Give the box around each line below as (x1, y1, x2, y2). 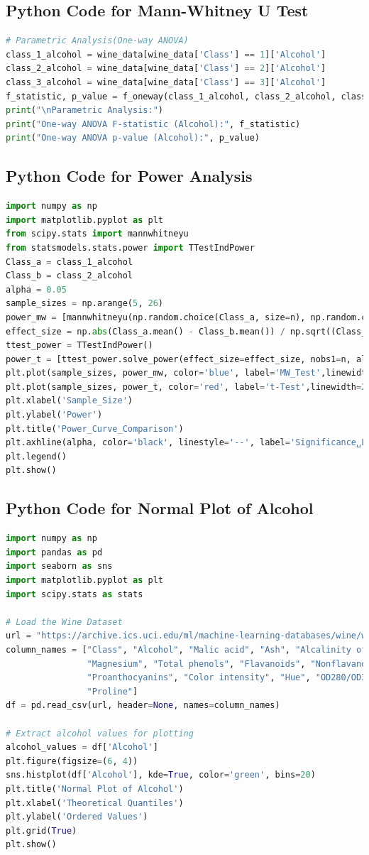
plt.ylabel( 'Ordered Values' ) (6, 812, 148, 822)
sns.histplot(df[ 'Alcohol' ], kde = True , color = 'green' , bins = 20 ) (6, 770, 316, 780)
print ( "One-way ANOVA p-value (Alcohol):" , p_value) (6, 133, 260, 143)
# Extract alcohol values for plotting (6, 728, 194, 739)
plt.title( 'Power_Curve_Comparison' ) (6, 423, 184, 434)
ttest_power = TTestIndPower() (6, 340, 153, 351)
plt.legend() (6, 451, 67, 462)
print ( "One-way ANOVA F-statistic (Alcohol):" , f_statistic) (6, 119, 301, 129)
